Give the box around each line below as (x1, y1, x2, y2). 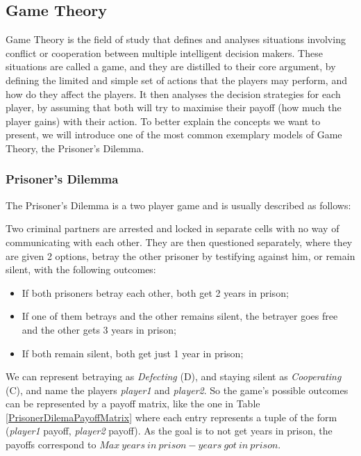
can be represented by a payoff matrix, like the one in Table (6, 396, 260, 411)
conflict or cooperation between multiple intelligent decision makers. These (6, 45, 323, 60)
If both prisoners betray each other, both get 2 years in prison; (22, 285, 289, 300)
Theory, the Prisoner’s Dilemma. (6, 140, 144, 155)
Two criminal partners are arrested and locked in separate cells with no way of (6, 221, 339, 236)
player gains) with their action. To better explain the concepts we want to (6, 113, 321, 128)
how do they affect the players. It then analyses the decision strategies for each (6, 86, 341, 101)
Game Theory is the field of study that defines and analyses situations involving (6, 32, 346, 47)
